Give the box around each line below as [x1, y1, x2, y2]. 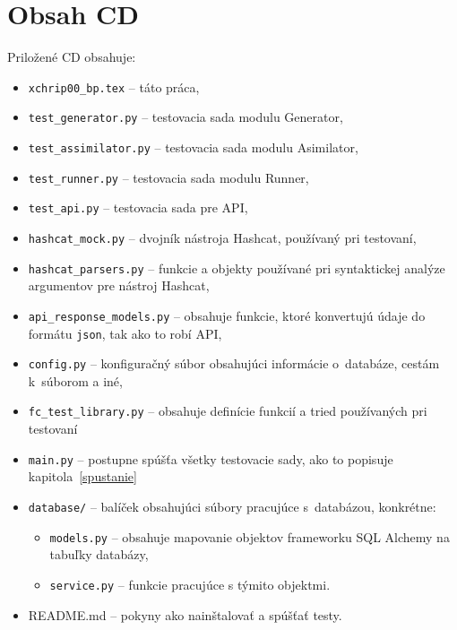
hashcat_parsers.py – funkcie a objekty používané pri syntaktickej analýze [28, 258, 445, 277]
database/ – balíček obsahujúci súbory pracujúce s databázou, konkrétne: [28, 496, 436, 515]
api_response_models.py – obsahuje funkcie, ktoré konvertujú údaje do [28, 306, 426, 324]
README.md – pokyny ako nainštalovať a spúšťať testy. [28, 605, 342, 624]
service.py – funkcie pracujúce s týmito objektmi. [49, 574, 331, 593]
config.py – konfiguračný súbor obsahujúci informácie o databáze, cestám [28, 354, 440, 373]
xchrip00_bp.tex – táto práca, [28, 77, 200, 96]
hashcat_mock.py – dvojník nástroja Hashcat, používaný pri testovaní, [28, 229, 417, 246]
